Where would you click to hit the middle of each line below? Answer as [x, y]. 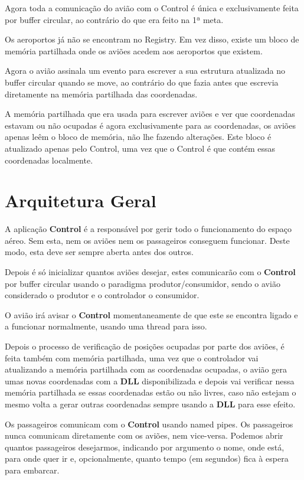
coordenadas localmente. [49, 160]
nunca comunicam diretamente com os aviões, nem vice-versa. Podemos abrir [144, 435]
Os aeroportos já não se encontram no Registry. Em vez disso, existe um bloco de [152, 39]
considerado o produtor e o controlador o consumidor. [102, 295]
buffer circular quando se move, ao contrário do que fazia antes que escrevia [142, 82]
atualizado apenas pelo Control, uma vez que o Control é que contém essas [140, 148]
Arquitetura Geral [81, 200]
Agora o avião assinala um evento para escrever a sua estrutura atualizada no [145, 71]
